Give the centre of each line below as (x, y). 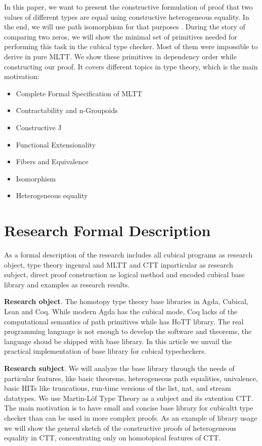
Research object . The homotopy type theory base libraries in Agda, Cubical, (126, 301)
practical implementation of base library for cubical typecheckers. (105, 351)
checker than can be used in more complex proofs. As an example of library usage (131, 417)
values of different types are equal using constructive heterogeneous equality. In (127, 16)
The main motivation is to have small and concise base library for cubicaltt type (129, 408)
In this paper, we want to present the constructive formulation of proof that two (128, 7)
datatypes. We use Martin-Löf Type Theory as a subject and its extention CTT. (129, 398)
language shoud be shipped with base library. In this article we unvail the (118, 341)
